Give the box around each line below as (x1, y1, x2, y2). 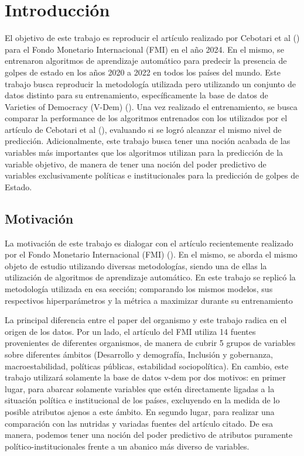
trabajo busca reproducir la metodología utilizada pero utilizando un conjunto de (5, 77, 296, 90)
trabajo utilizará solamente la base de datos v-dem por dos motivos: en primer (5, 371, 286, 383)
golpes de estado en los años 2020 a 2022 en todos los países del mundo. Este (5, 66, 281, 78)
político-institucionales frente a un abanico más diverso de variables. (5, 440, 250, 452)
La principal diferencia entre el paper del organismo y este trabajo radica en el (5, 314, 287, 326)
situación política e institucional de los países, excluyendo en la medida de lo (5, 394, 280, 406)
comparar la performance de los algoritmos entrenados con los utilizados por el (5, 112, 288, 124)
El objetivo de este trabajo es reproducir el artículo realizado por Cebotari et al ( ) (5, 32, 300, 44)
